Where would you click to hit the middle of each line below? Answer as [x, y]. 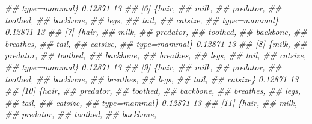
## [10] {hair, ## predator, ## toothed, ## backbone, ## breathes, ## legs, [153, 91]
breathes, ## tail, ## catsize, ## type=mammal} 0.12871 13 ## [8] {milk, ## [156, 43]
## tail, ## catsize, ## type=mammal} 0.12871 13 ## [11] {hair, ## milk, [151, 102]
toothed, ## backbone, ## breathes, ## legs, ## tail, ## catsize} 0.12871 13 [152, 79]
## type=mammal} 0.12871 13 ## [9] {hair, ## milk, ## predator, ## [143, 67]
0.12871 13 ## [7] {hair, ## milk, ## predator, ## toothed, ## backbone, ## [156, 32]
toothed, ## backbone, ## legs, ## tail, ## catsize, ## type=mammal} [142, 20]
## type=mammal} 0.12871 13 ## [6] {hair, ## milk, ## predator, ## [143, 8]
